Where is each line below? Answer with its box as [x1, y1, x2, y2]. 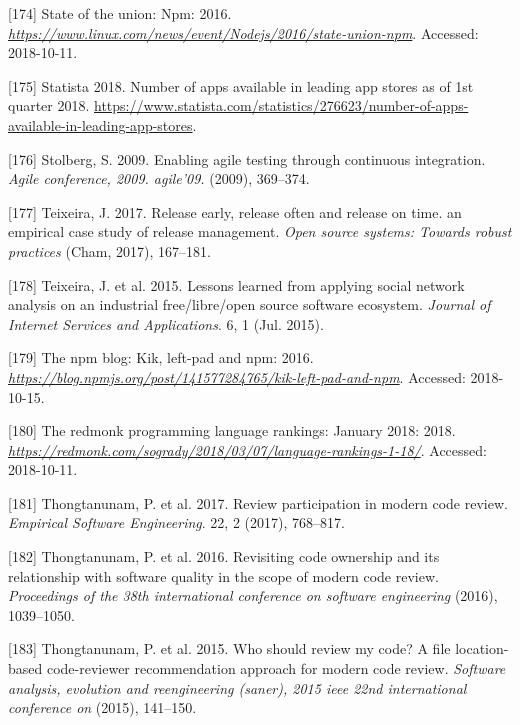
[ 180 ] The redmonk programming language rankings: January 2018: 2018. [8, 420, 456, 441]
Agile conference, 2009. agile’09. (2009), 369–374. [8, 168, 310, 189]
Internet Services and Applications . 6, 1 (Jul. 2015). [8, 313, 324, 334]
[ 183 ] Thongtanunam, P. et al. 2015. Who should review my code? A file [8, 638, 451, 659]
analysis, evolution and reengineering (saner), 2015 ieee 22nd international [8, 677, 467, 698]
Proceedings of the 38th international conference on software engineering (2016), [8, 585, 498, 606]
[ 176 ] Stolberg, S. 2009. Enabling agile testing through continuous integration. [8, 148, 486, 169]
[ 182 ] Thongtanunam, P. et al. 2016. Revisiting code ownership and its [8, 546, 440, 567]
